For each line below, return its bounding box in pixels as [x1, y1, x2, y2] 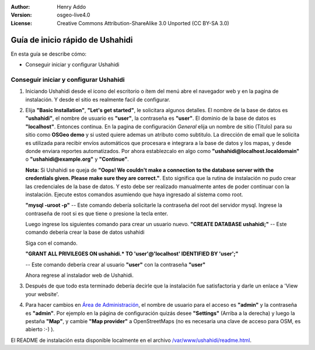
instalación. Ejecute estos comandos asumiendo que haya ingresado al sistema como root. [25, 190, 243, 198]
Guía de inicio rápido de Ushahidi [10, 35, 134, 45]
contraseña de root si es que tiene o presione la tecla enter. [25, 210, 169, 217]
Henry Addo [57, 4, 86, 10]
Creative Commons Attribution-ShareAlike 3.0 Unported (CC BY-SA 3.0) [57, 19, 230, 26]
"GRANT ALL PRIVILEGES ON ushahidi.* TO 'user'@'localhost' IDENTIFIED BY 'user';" [25, 250, 239, 257]
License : [10, 19, 32, 26]
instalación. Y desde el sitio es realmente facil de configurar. [25, 96, 170, 103]
